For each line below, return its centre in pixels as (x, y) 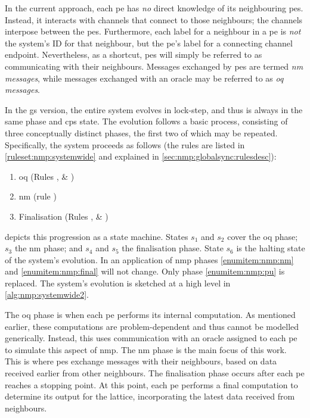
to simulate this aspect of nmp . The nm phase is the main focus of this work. (146, 349)
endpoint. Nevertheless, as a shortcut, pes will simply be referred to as (134, 54)
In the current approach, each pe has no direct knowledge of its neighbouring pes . (154, 8)
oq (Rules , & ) (46, 176)
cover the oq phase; (263, 236)
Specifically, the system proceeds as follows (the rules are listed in (125, 144)
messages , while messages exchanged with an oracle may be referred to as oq (144, 78)
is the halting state (271, 248)
